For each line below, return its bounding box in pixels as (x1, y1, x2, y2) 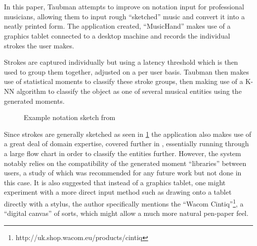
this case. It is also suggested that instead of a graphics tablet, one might (4, 177, 226, 187)
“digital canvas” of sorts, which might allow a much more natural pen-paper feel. (4, 208, 249, 218)
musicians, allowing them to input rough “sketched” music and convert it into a (4, 11, 245, 21)
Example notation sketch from (24, 112, 116, 123)
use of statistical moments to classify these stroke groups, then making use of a (4, 76, 243, 86)
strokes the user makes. (4, 40, 74, 50)
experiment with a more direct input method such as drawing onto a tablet (4, 187, 232, 197)
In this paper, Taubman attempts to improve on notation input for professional (4, 1, 244, 12)
